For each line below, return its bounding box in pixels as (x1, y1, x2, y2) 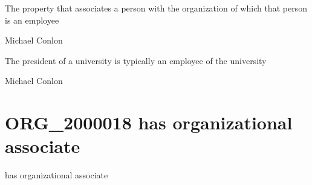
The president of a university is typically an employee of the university (5, 54, 267, 67)
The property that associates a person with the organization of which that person (5, 2, 307, 14)
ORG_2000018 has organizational (5, 110, 293, 135)
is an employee (5, 13, 59, 26)
